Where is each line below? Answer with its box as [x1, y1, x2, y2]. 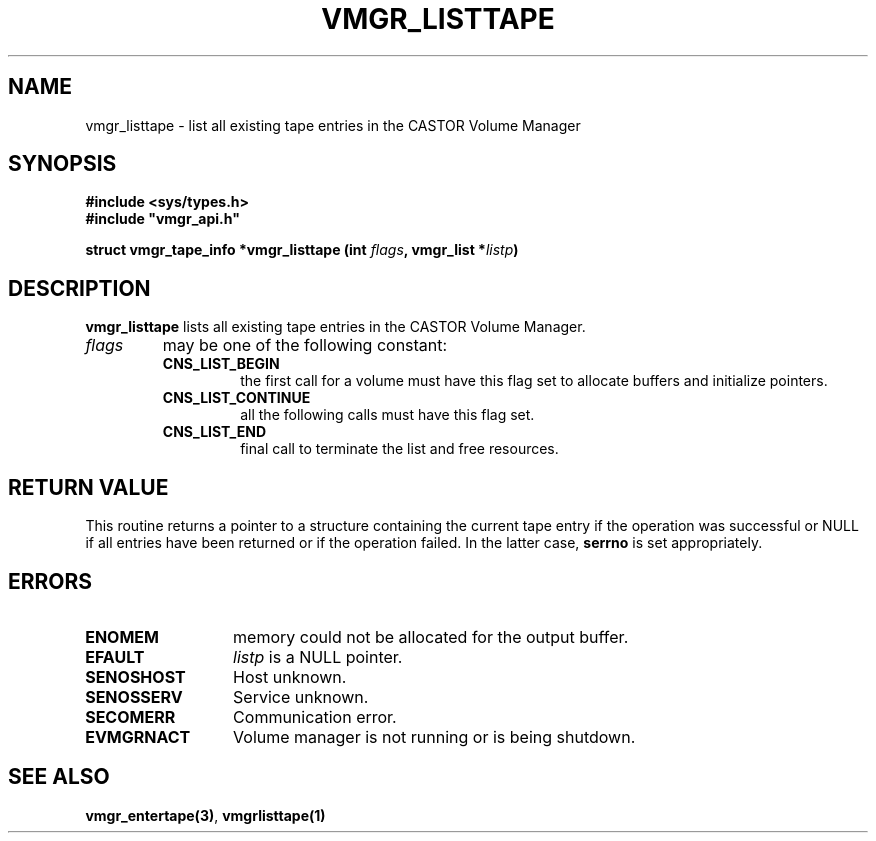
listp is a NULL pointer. [233, 646, 403, 667]
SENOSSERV [85, 686, 183, 707]
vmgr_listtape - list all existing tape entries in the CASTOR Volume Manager [85, 116, 581, 134]
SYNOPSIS [8, 151, 117, 177]
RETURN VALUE [8, 474, 169, 500]
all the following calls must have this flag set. [240, 406, 535, 424]
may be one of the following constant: [162, 335, 448, 356]
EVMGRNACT [85, 726, 191, 747]
